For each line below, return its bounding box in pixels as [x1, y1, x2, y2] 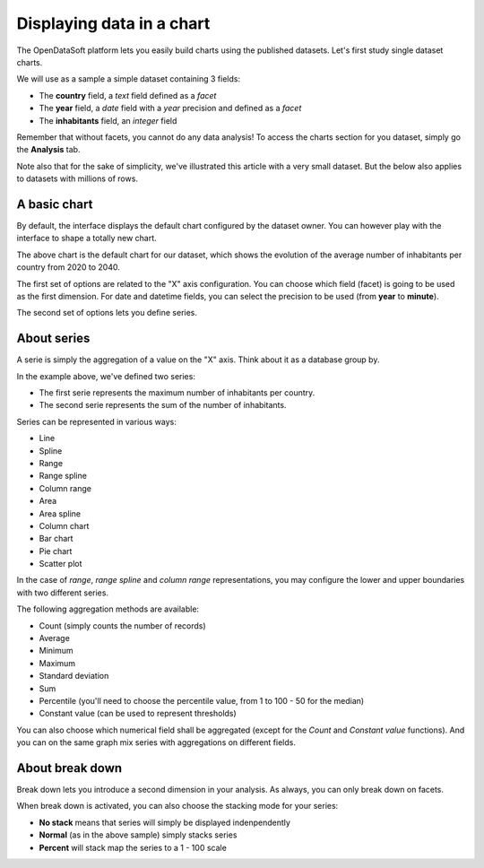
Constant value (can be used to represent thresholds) [39, 708, 237, 719]
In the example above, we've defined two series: [16, 370, 196, 381]
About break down [16, 760, 123, 776]
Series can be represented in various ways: [16, 416, 177, 427]
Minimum [39, 646, 73, 656]
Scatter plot [39, 559, 82, 569]
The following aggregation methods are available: [16, 603, 200, 614]
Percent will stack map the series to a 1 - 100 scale [39, 842, 228, 853]
